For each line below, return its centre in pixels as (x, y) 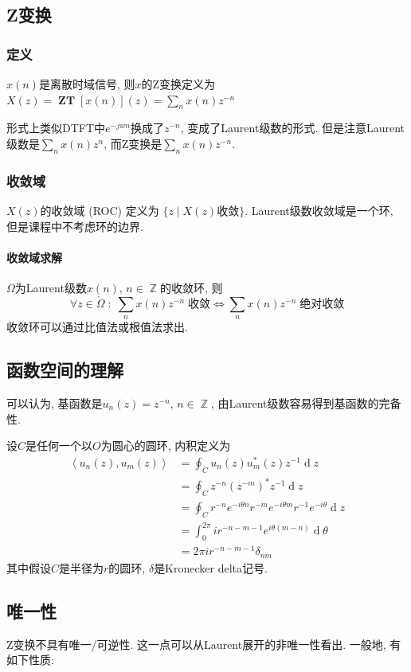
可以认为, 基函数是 (55, 402)
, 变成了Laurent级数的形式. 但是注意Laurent (293, 128)
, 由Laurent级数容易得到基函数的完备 (306, 402)
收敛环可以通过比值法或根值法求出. (97, 327)
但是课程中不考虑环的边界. (75, 226)
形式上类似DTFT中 (56, 128)
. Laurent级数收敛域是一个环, (319, 210)
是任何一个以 (59, 445)
